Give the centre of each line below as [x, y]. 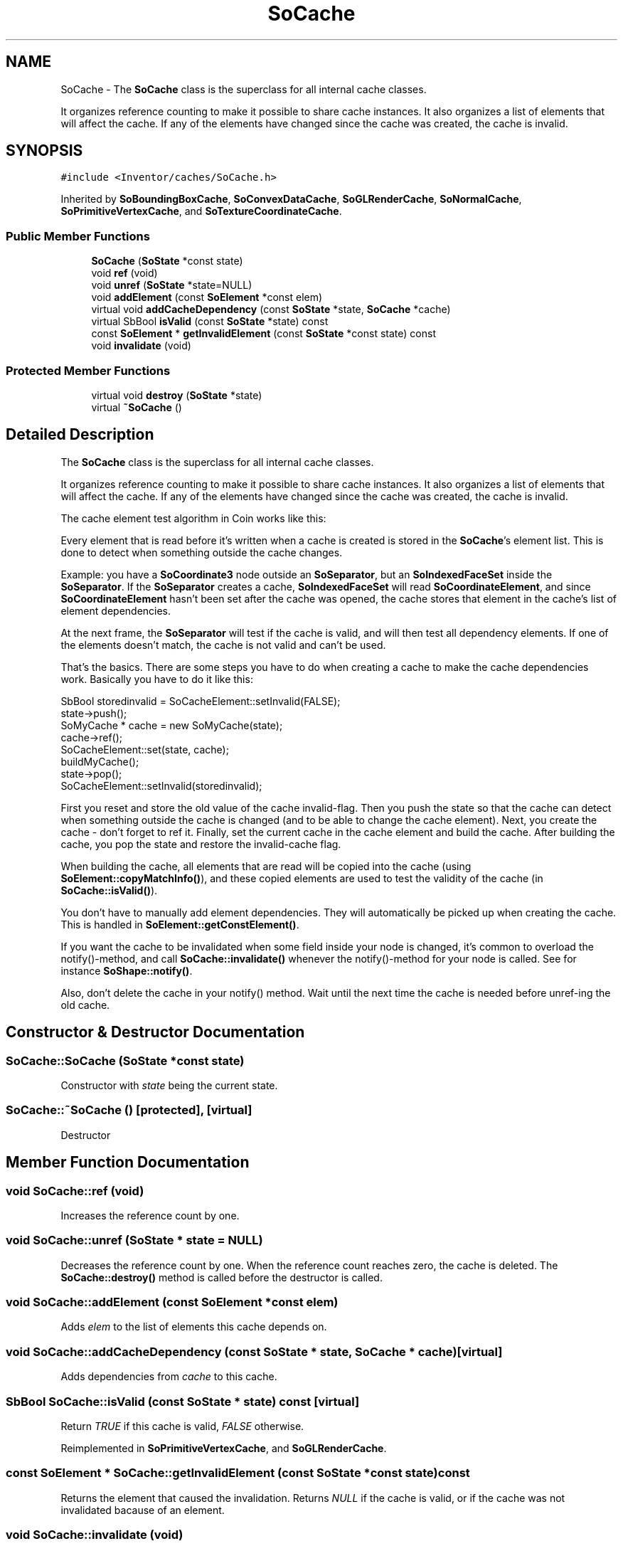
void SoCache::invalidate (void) [95, 1535]
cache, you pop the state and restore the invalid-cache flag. [201, 844]
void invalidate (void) [141, 346]
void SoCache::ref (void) [75, 1191]
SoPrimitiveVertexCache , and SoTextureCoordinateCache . [201, 211]
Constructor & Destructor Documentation [155, 1032]
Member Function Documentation [128, 1163]
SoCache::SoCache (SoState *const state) [125, 1060]
